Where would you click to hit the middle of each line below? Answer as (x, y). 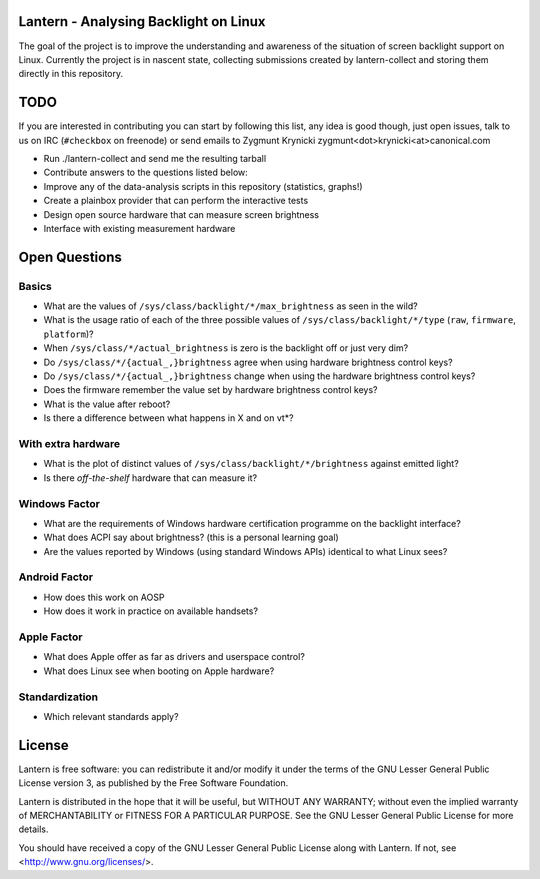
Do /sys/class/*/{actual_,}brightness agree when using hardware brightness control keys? (248, 362)
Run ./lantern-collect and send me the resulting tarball (155, 158)
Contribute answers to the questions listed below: (146, 172)
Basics (35, 286)
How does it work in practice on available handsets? (151, 611)
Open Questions (70, 256)
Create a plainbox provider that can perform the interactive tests (176, 201)
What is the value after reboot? (107, 404)
